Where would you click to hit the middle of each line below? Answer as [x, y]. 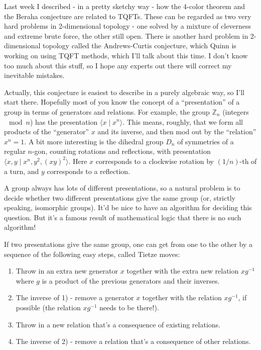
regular [15, 151]
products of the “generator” [46, 132]
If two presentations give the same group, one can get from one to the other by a [128, 244]
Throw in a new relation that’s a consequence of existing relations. [118, 324]
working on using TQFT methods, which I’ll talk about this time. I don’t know [126, 55]
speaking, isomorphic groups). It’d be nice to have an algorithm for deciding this [128, 207]
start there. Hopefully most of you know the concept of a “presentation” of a [122, 102]
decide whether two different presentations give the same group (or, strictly [120, 197]
